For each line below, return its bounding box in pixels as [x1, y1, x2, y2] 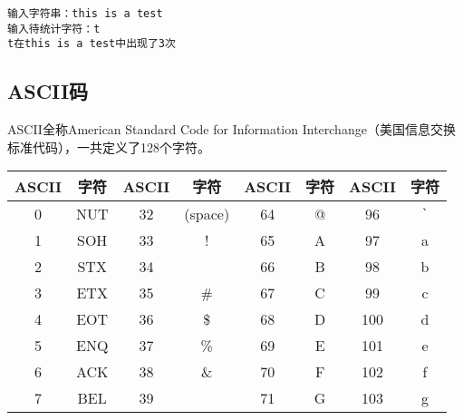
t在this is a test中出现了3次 [7, 37, 176, 51]
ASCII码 [7, 77, 89, 105]
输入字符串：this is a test [7, 7, 163, 20]
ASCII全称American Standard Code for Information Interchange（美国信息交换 [7, 120, 456, 139]
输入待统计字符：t [7, 22, 101, 35]
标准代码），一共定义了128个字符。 [7, 137, 210, 156]
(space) [184, 203, 230, 225]
